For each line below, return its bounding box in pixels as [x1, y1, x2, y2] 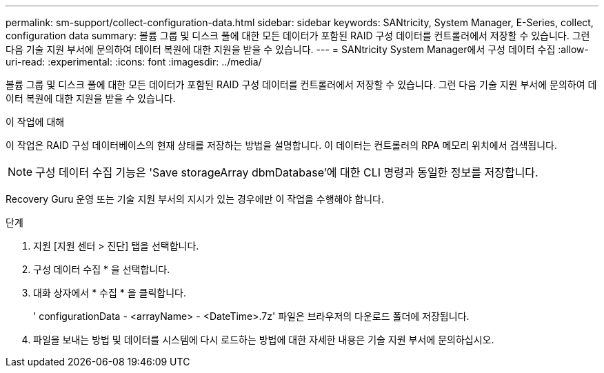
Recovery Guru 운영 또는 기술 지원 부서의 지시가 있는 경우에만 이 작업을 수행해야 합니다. [6, 193, 384, 205]
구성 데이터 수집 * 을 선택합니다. [33, 263, 170, 275]
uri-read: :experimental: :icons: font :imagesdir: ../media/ [6, 56, 262, 68]
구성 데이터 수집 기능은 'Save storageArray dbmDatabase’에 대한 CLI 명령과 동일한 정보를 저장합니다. [35, 165, 538, 179]
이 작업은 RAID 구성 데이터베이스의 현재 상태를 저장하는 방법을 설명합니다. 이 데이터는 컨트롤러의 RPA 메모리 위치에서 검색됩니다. [6, 139, 557, 151]
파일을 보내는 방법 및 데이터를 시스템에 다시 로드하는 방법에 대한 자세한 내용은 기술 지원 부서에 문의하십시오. [33, 334, 494, 345]
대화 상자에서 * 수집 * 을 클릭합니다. [33, 287, 187, 299]
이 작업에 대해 [6, 116, 65, 128]
